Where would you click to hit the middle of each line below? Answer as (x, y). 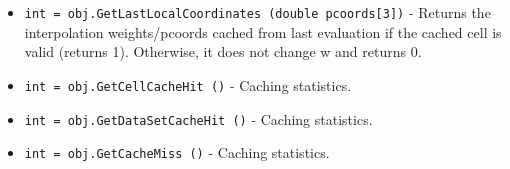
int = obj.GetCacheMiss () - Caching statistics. (177, 152)
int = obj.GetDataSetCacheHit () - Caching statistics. (198, 118)
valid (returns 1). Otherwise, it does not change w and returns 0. (223, 51)
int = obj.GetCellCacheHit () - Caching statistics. (188, 84)
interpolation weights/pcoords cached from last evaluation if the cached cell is (263, 31)
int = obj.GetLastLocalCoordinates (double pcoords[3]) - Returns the (257, 12)
